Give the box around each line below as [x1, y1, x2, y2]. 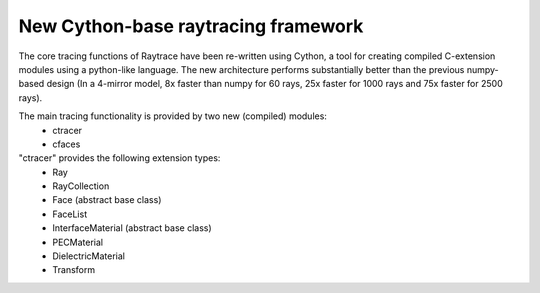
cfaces [52, 138, 81, 150]
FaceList [52, 208, 88, 220]
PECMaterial [52, 236, 104, 248]
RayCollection [52, 180, 110, 192]
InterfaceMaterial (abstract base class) [52, 222, 212, 234]
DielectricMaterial [52, 250, 125, 262]
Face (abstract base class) [52, 194, 162, 206]
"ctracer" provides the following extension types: [18, 152, 221, 164]
